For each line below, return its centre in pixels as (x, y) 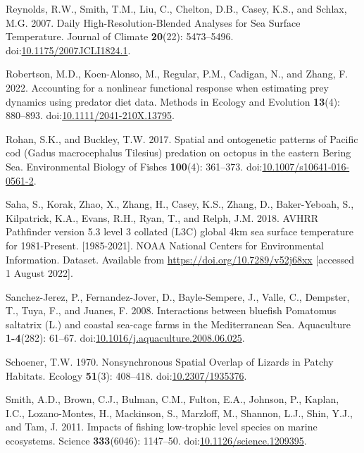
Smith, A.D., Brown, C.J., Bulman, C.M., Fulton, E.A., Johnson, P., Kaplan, (172, 399)
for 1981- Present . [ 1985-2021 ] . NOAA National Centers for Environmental (165, 245)
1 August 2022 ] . (39, 273)
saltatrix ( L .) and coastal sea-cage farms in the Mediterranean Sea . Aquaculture (178, 324)
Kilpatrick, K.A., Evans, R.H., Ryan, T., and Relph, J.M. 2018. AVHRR (162, 217)
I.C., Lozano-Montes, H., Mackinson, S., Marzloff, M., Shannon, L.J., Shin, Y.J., (179, 412)
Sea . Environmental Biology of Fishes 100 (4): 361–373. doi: (134, 166)
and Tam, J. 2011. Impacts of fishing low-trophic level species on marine (162, 427)
